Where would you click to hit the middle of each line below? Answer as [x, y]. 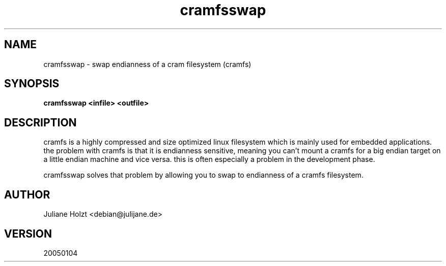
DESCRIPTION [40, 122]
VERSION [28, 234]
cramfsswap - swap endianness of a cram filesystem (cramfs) [147, 64]
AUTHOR [27, 194]
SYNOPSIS [32, 84]
